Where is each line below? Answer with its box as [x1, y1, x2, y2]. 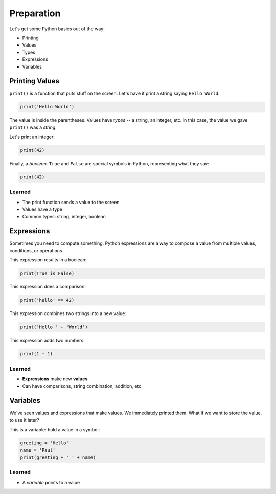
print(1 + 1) [20, 351, 53, 357]
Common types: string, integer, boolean [22, 213, 106, 219]
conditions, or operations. [9, 247, 64, 253]
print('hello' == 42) [20, 297, 75, 303]
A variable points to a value [22, 479, 80, 485]
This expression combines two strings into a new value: [9, 310, 127, 317]
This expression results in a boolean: [9, 257, 87, 263]
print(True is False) [20, 271, 75, 276]
